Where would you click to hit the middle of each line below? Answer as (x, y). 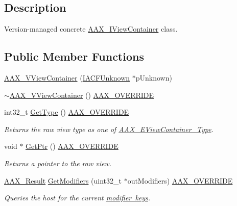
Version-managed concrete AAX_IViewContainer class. (91, 29)
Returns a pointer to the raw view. (58, 163)
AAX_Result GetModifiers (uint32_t (63, 180)
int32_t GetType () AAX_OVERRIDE (67, 112)
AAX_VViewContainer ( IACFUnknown (67, 78)
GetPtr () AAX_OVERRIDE (72, 146)
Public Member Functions (74, 56)
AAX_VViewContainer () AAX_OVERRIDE (82, 95)
